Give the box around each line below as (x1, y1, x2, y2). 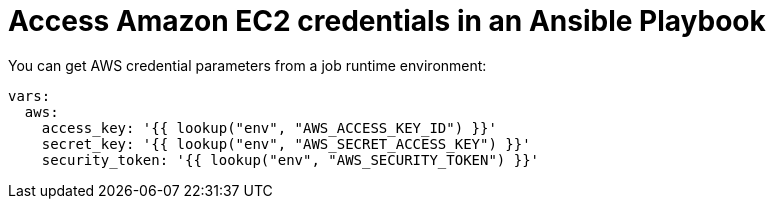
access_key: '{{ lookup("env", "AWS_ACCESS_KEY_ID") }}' (41, 119, 497, 136)
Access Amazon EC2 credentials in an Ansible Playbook (8, 4, 766, 38)
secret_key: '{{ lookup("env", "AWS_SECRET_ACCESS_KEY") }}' (41, 135, 531, 152)
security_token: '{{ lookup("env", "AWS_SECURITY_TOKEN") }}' (41, 151, 540, 168)
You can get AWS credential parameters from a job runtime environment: (8, 56, 487, 74)
